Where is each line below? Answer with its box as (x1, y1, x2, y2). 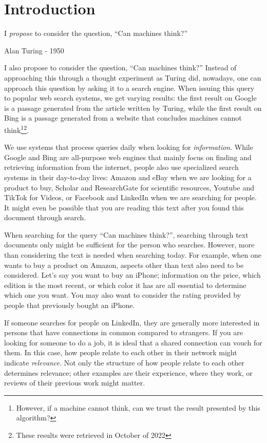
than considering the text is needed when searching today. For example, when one (4, 249, 262, 260)
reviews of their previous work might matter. (4, 377, 145, 388)
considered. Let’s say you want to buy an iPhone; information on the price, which (4, 269, 261, 280)
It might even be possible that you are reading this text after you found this (4, 202, 244, 213)
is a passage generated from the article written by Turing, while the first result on (4, 102, 262, 113)
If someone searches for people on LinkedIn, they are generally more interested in (4, 317, 260, 328)
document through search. (4, 212, 86, 223)
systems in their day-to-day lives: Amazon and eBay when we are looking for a (4, 171, 252, 182)
